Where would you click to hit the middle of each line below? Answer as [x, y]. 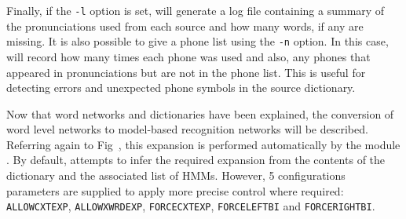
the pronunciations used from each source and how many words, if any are [185, 26]
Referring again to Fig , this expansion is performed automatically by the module [203, 144]
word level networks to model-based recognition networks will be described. [187, 129]
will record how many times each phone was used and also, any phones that [188, 56]
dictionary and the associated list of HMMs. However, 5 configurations [176, 175]
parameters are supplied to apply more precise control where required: [175, 190]
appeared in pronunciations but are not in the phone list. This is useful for [186, 72]
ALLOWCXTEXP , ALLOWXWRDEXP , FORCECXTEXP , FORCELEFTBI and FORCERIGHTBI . [191, 206]
